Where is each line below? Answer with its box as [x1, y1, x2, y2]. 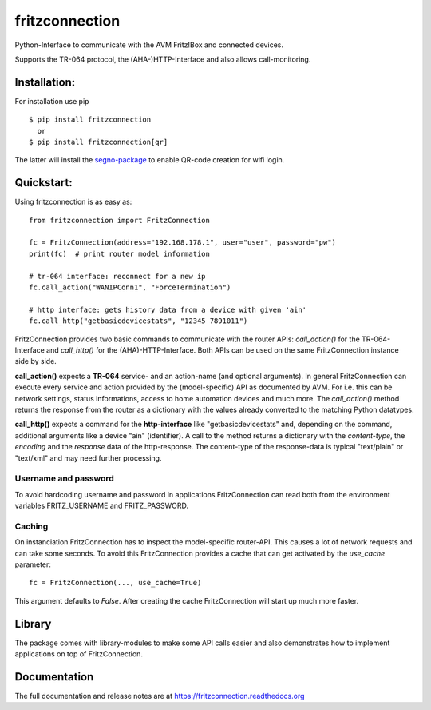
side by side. [14, 357, 57, 366]
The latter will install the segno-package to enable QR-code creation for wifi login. [14, 155, 285, 165]
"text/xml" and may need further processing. [14, 453, 162, 463]
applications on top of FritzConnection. [14, 649, 144, 659]
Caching [14, 521, 49, 532]
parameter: [14, 560, 52, 569]
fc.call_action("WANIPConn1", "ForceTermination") [29, 283, 231, 292]
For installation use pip [14, 96, 89, 106]
